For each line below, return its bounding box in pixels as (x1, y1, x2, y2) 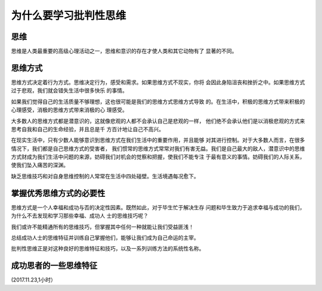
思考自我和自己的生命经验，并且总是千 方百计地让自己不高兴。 (11, 125, 164, 132)
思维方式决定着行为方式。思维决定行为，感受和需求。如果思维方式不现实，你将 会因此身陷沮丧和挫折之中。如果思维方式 (11, 78, 305, 86)
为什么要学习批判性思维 (11, 9, 126, 22)
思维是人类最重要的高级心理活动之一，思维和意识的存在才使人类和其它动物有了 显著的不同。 (11, 48, 237, 55)
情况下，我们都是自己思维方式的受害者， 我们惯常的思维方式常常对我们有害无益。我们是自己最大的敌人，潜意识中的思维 (11, 145, 305, 152)
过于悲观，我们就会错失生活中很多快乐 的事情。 (11, 87, 128, 94)
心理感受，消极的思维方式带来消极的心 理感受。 (11, 106, 128, 113)
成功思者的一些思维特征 (11, 261, 98, 271)
